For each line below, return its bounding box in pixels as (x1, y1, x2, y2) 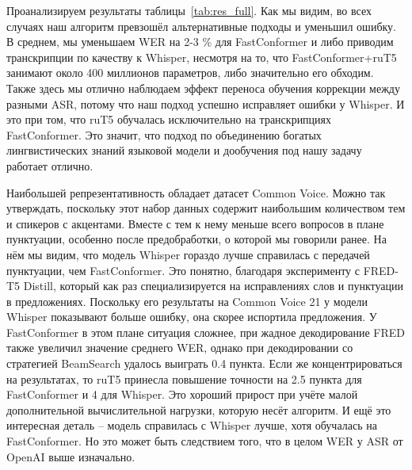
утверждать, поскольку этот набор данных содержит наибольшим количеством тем (6, 200, 406, 216)
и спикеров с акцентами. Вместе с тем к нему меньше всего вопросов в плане (6, 215, 384, 231)
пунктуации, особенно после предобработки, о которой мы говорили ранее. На (6, 231, 387, 247)
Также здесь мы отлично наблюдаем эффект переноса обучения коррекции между (6, 79, 400, 96)
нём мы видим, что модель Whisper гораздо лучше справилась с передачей (6, 246, 370, 262)
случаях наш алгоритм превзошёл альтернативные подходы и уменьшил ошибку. (6, 17, 397, 34)
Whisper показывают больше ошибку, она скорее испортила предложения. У (6, 308, 377, 325)
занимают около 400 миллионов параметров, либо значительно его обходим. (6, 64, 374, 81)
